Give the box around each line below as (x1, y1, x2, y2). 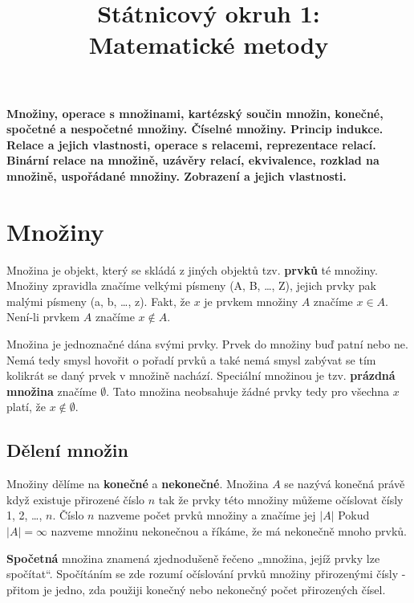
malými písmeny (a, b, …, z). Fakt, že (6, 292, 190, 309)
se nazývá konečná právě (284, 475, 405, 492)
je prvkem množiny (204, 292, 298, 309)
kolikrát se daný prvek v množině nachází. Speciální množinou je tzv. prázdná (6, 367, 396, 384)
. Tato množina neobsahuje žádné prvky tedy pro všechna (106, 382, 390, 399)
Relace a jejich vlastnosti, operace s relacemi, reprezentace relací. (6, 136, 376, 153)
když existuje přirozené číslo (6, 491, 145, 507)
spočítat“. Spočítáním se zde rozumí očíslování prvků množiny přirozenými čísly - (6, 565, 406, 582)
